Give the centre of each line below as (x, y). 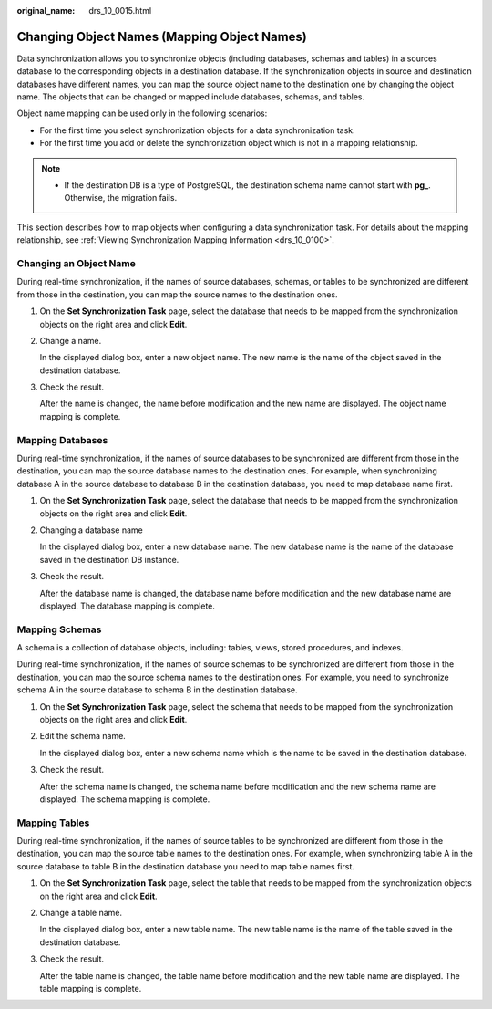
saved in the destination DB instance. (109, 559)
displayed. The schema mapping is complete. (125, 799)
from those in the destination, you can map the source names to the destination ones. (177, 294)
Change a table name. (81, 913)
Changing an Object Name (76, 263)
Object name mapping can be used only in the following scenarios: (142, 113)
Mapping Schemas (59, 629)
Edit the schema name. (83, 736)
